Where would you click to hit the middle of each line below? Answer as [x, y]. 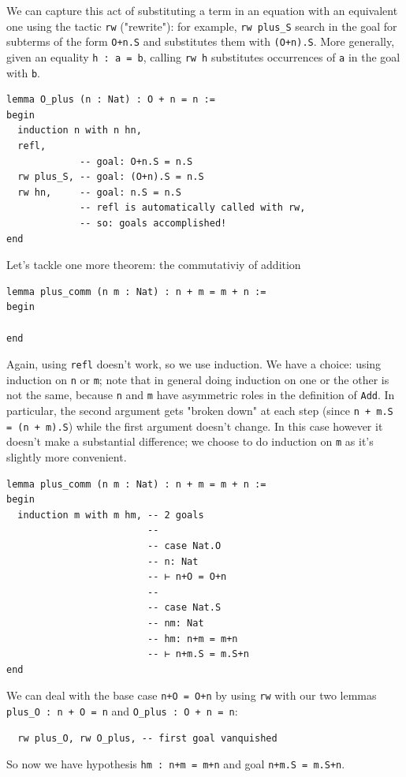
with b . [23, 72]
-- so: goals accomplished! [153, 223]
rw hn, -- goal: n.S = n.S [99, 192]
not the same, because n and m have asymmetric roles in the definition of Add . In [201, 395]
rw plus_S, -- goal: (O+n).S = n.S [111, 177]
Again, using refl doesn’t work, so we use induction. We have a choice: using [194, 364]
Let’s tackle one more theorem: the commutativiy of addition [154, 265]
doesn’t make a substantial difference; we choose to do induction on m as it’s [190, 441]
